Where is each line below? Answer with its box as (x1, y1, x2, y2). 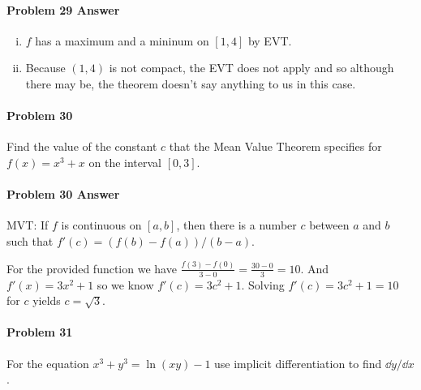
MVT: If (6, 216, 49, 234)
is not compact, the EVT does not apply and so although (109, 59, 394, 76)
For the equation (6, 354, 89, 371)
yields (32, 292, 61, 309)
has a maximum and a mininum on (35, 32, 209, 49)
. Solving (241, 276, 285, 293)
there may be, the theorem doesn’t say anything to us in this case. (25, 75, 356, 92)
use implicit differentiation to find (214, 354, 382, 371)
